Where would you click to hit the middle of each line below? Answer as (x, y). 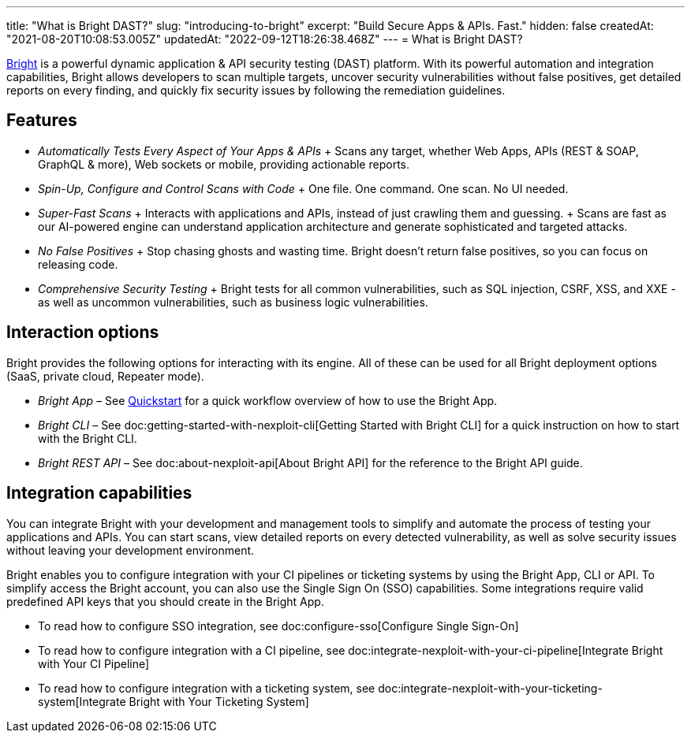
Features (42, 121)
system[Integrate (82, 701)
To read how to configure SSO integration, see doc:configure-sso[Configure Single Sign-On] (278, 626)
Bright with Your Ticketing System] (219, 701)
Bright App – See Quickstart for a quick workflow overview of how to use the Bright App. (268, 400)
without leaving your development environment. (131, 550)
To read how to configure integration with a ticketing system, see (207, 688)
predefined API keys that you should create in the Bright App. (165, 601)
